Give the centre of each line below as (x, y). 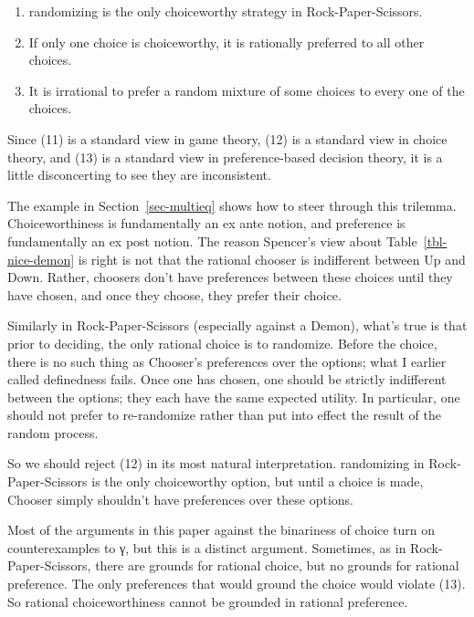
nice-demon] (41, 259)
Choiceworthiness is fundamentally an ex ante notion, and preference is (206, 223)
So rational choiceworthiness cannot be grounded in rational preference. (208, 601)
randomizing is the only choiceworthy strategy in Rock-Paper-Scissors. (226, 11)
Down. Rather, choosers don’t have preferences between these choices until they (230, 277)
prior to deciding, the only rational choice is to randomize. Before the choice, (222, 343)
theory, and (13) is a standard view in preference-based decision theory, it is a (225, 157)
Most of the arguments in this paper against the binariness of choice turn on (221, 530)
